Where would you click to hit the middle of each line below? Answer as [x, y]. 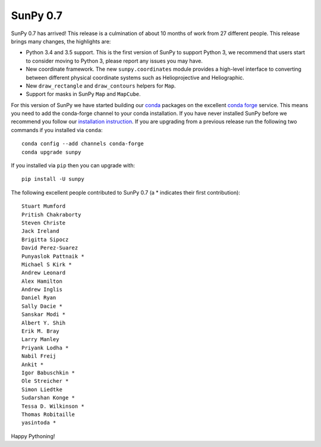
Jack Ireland [40, 231]
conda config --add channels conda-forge [83, 144]
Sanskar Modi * [44, 315]
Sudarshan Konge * [48, 398]
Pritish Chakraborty [51, 215]
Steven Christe [44, 223]
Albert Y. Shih [44, 323]
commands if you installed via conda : [57, 130]
